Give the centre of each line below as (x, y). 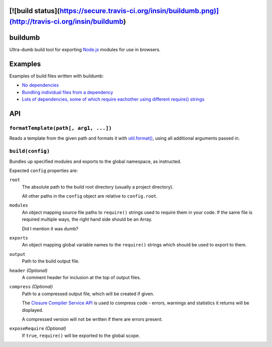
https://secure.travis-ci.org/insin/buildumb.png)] (139, 11)
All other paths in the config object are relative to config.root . (90, 196)
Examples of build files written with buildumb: (57, 76)
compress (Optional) (31, 287)
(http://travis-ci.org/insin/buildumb (66, 22)
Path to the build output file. (51, 261)
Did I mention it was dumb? (50, 228)
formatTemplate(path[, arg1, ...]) (61, 128)
